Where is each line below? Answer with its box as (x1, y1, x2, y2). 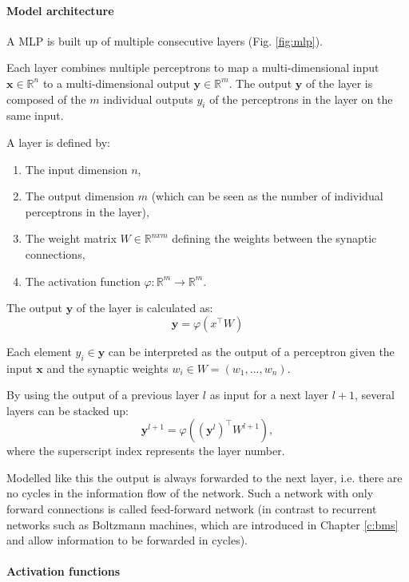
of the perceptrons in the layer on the (209, 90, 393, 107)
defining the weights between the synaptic (172, 230, 377, 247)
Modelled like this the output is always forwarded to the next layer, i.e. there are (6, 469, 403, 485)
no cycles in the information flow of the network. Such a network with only (6, 485, 374, 501)
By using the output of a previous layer (6, 386, 200, 403)
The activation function (25, 272, 141, 289)
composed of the (6, 90, 86, 107)
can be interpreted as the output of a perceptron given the (108, 342, 395, 359)
